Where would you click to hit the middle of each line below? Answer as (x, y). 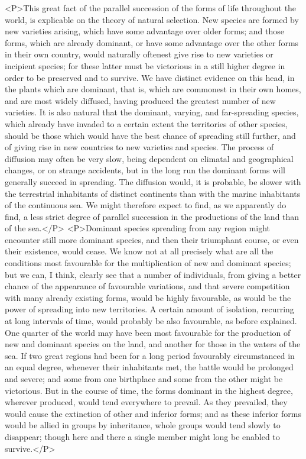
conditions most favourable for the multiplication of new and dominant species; (148, 263)
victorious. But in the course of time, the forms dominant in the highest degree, (149, 390)
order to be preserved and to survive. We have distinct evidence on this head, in (150, 77)
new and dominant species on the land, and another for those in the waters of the (153, 344)
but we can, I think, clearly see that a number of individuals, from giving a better (153, 274)
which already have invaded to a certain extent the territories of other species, (146, 123)
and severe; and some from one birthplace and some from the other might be (144, 379)
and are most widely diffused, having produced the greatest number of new (140, 100)
